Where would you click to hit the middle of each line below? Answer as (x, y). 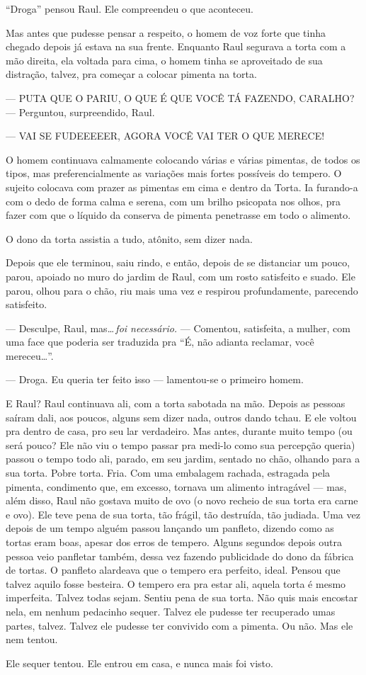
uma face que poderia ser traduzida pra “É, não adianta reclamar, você (160, 342)
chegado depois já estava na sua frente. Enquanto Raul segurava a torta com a (176, 46)
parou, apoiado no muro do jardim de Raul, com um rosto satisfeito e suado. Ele (181, 276)
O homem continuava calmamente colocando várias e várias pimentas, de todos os (183, 159)
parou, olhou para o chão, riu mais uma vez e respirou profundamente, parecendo (182, 290)
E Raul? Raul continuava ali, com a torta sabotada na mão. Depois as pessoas (176, 403)
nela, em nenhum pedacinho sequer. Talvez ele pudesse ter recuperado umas (171, 611)
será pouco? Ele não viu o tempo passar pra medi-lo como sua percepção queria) (181, 444)
